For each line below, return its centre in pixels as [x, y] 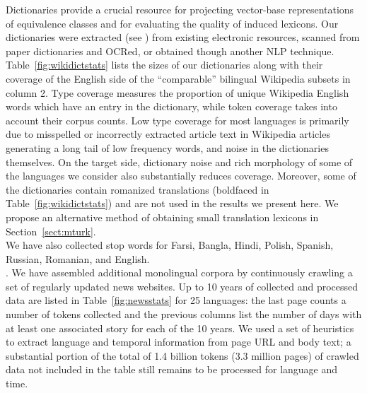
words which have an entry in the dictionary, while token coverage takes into [171, 106]
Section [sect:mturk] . [51, 231]
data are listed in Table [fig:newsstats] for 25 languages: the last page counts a [176, 300]
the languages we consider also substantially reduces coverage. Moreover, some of [181, 176]
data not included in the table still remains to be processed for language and [172, 369]
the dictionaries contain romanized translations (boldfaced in [138, 189]
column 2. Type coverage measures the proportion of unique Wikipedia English [177, 92]
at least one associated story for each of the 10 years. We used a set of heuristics [180, 328]
